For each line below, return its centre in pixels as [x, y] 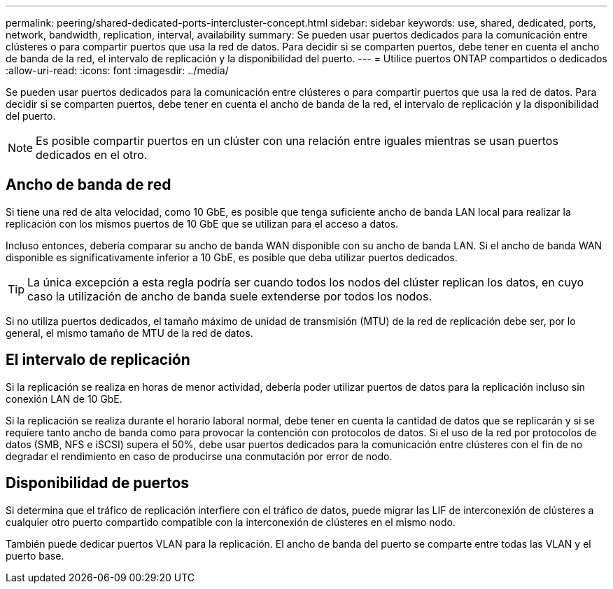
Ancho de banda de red [89, 185]
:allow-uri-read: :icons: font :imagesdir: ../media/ [117, 70]
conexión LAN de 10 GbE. [64, 399]
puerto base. [35, 555]
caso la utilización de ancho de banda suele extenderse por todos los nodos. [230, 296]
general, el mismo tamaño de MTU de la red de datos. [129, 333]
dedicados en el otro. [92, 155]
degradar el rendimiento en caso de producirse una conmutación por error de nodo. [199, 456]
